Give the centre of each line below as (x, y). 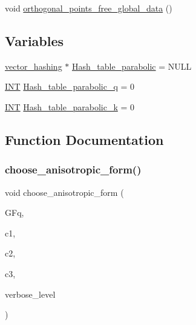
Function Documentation (84, 139)
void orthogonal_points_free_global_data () (89, 8)
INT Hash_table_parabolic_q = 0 (70, 86)
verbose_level (30, 294)
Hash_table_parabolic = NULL (132, 66)
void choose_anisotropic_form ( (64, 192)
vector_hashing (34, 66)
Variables (34, 40)
